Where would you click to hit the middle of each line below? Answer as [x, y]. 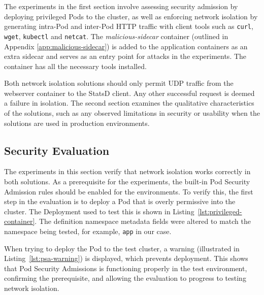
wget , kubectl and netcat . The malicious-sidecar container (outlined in [116, 36]
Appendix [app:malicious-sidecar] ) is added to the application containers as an [126, 46]
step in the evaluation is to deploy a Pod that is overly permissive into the [120, 201]
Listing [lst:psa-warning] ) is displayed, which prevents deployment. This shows [126, 258]
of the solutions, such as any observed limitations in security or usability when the [132, 113]
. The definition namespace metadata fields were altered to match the [143, 221]
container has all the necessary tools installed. [75, 66]
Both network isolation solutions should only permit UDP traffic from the [119, 83]
